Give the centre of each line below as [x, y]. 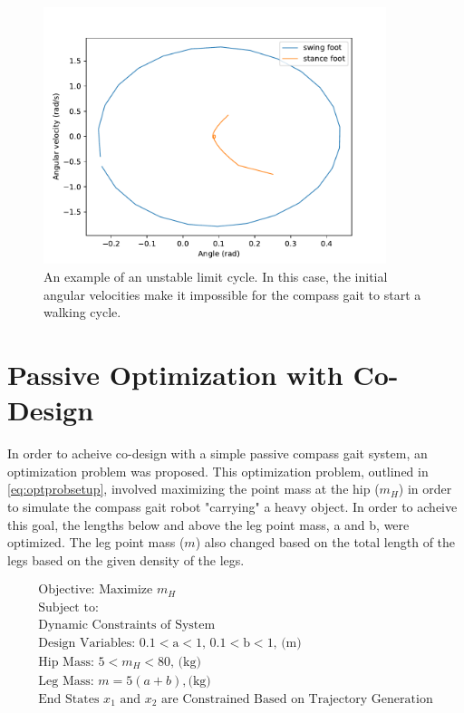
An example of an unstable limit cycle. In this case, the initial [216, 277]
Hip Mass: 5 [72, 662]
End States [69, 699]
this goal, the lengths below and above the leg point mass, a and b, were [208, 524]
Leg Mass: [66, 681]
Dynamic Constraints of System [127, 625]
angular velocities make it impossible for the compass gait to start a [232, 294]
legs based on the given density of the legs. [126, 559]
